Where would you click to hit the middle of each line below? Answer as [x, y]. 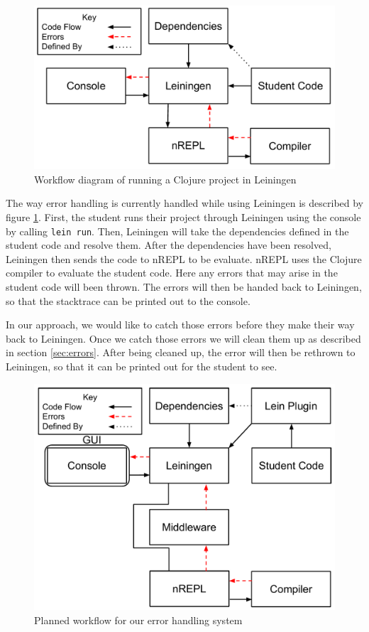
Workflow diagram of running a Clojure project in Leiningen [165, 179]
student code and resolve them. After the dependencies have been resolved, [169, 245]
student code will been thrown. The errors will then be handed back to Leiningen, [184, 287]
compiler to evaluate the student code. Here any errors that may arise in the [172, 273]
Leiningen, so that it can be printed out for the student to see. [142, 366]
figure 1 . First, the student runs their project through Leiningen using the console [183, 217]
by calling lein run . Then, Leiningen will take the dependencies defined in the [177, 231]
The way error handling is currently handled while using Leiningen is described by [184, 203]
